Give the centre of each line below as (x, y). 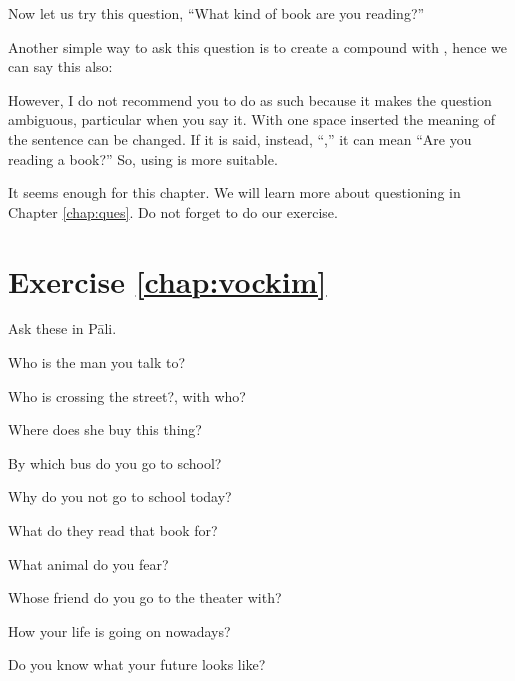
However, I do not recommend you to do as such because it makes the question (250, 99)
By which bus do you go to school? (115, 462)
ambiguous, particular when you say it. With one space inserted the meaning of (251, 119)
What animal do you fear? (88, 563)
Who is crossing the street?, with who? (127, 395)
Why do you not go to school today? (120, 496)
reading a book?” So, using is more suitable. (143, 158)
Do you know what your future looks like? (137, 664)
